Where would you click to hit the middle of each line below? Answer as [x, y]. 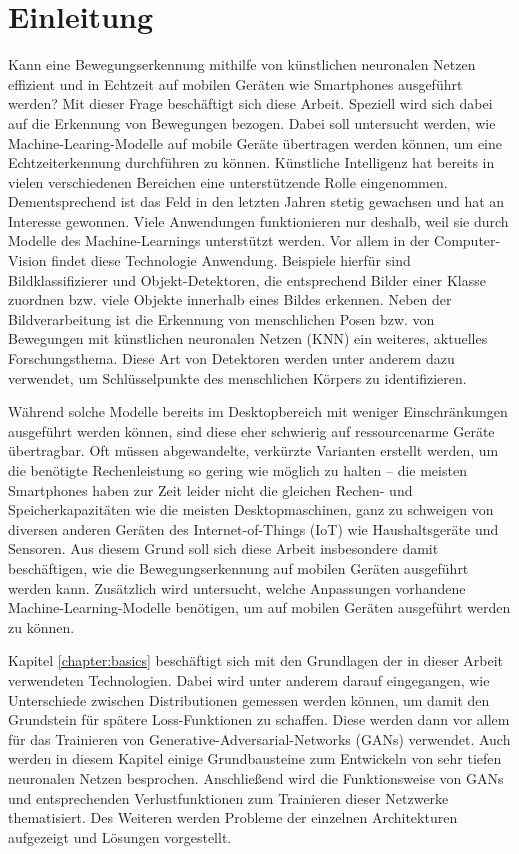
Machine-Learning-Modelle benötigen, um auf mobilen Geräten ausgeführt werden [259, 607]
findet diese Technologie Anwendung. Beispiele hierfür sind [231, 260]
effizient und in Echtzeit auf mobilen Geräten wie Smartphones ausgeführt [235, 83]
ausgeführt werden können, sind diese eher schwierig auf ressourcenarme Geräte [251, 430]
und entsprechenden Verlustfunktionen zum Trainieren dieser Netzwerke [228, 797]
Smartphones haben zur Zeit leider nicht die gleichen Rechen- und [210, 489]
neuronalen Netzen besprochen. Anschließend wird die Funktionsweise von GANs [256, 777]
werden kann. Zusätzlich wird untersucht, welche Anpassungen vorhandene [237, 587]
